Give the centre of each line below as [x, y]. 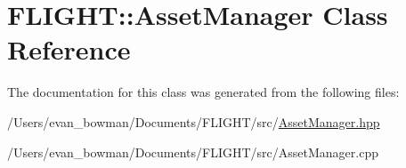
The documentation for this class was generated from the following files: [203, 92]
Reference [69, 49]
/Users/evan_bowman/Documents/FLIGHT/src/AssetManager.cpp [193, 152]
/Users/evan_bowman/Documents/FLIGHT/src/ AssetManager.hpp [194, 121]
